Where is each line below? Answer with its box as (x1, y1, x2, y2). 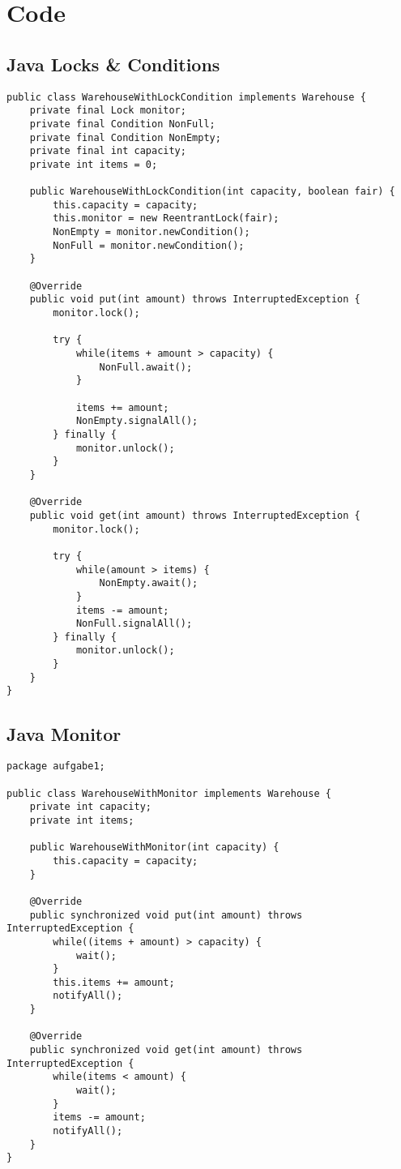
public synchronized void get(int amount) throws (29, 1044, 303, 1056)
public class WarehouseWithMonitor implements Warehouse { (6, 787, 331, 799)
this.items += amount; (53, 976, 175, 988)
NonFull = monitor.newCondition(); (53, 239, 245, 251)
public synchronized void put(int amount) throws (29, 909, 303, 921)
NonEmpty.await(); (99, 577, 198, 589)
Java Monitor (6, 721, 122, 746)
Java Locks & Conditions (6, 51, 220, 76)
